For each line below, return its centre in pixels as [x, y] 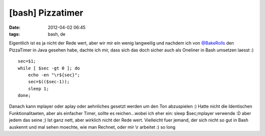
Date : [15, 27]
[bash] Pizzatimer [46, 13]
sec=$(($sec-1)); [49, 82]
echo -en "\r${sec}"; [54, 75]
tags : [14, 34]
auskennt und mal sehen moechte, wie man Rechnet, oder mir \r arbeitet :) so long [92, 127]
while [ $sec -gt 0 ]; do [49, 68]
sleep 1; [38, 89]
